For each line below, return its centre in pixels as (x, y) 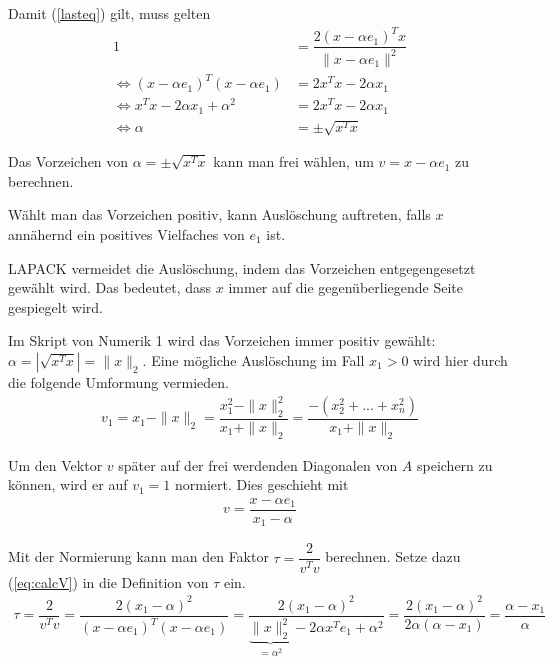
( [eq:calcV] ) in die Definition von (108, 581)
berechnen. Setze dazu (393, 556)
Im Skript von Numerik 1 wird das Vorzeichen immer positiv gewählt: (222, 340)
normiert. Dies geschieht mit (261, 484)
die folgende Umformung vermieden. (118, 381)
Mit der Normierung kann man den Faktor (138, 556)
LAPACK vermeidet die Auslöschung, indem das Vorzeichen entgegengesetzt (242, 267)
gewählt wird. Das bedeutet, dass (110, 287)
